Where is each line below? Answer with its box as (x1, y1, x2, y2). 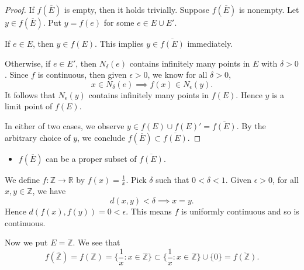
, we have (32, 185, 66, 197)
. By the (236, 119, 266, 131)
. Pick (126, 173, 147, 185)
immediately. (187, 37, 233, 49)
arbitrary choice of (5, 131, 71, 143)
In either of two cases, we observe (5, 119, 125, 131)
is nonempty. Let (239, 4, 299, 15)
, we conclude (77, 131, 126, 143)
